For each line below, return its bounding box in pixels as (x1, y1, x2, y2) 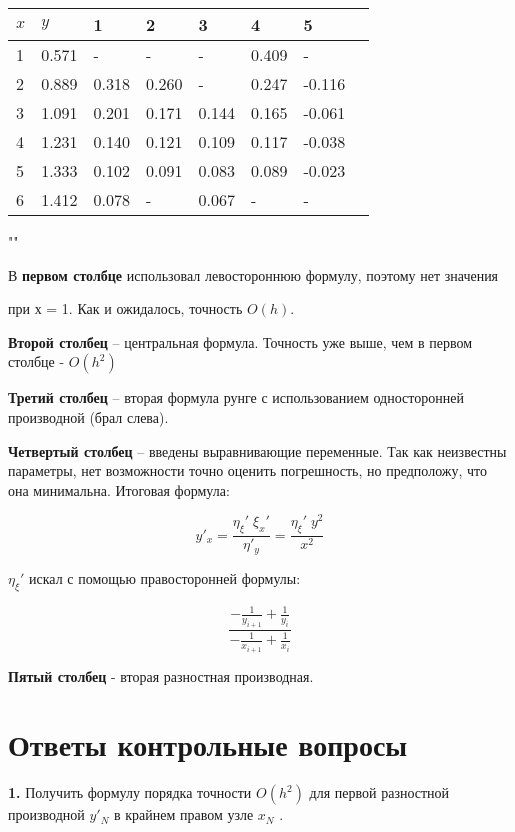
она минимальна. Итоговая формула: (8, 479, 230, 500)
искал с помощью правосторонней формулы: (29, 567, 301, 588)
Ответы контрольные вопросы (8, 724, 408, 765)
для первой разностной (309, 782, 450, 803)
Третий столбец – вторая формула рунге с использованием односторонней (8, 387, 464, 408)
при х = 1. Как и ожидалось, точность (8, 298, 243, 319)
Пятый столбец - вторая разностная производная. (8, 665, 314, 686)
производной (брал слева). (8, 406, 169, 427)
